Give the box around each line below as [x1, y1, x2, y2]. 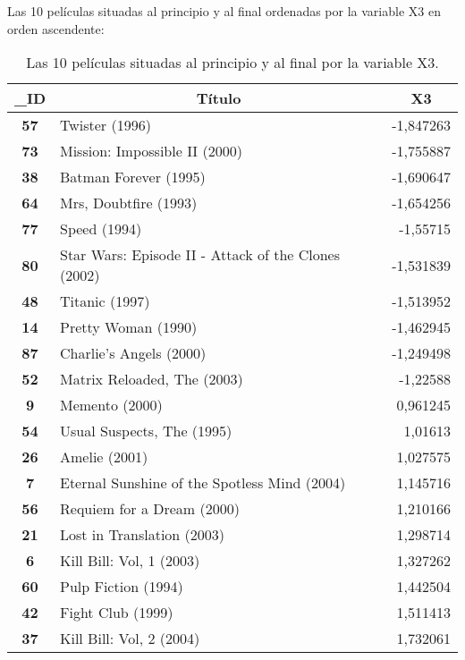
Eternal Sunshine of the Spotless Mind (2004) [60, 472, 346, 494]
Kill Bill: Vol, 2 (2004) [60, 628, 200, 649]
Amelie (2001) [60, 446, 148, 468]
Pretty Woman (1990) [60, 317, 198, 338]
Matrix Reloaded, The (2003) [60, 368, 243, 390]
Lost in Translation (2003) [60, 524, 225, 546]
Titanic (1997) [60, 291, 150, 312]
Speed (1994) [60, 218, 142, 240]
